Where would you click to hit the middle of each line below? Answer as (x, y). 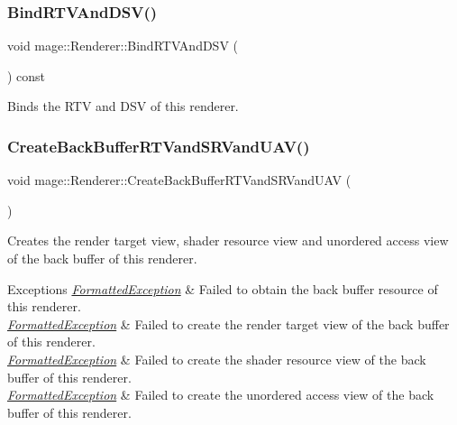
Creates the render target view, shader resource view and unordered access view (228, 240)
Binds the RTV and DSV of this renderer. (123, 106)
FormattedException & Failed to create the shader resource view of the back (217, 359)
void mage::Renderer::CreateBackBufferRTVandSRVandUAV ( (179, 180)
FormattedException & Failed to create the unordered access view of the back (221, 395)
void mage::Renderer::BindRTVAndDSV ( (123, 46)
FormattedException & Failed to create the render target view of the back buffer (228, 323)
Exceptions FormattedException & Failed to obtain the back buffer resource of (223, 288)
